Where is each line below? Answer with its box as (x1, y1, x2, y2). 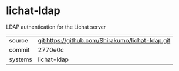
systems (9, 55, 32, 63)
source (9, 36, 28, 44)
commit (9, 45, 30, 54)
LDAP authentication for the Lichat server (6, 23, 106, 30)
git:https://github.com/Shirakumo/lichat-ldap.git (38, 36, 171, 44)
